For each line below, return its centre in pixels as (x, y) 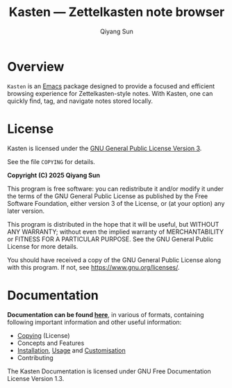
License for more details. (43, 246)
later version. (26, 211)
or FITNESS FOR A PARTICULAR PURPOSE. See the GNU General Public (110, 239)
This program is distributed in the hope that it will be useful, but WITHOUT (113, 224)
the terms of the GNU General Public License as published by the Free (108, 196)
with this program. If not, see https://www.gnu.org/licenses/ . (93, 267)
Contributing (35, 357)
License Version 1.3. (36, 378)
